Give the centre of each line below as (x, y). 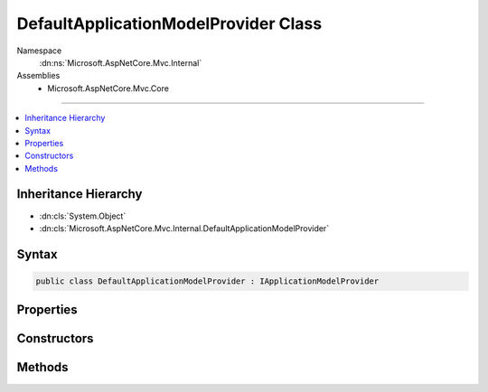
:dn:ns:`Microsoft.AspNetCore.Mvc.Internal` (121, 62)
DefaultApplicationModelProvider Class (169, 23)
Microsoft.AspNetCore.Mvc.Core (108, 88)
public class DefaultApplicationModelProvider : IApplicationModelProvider (207, 281)
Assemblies (38, 76)
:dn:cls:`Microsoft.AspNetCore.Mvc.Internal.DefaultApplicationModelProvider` (184, 228)
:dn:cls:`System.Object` (83, 216)
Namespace (39, 51)
